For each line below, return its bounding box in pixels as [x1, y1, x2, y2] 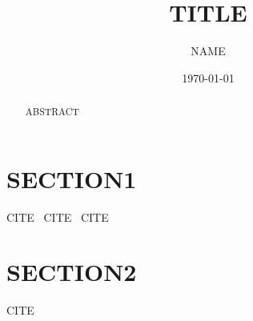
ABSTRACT [25, 105, 79, 118]
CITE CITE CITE [6, 208, 109, 225]
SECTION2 [6, 255, 137, 288]
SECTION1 [6, 162, 137, 195]
